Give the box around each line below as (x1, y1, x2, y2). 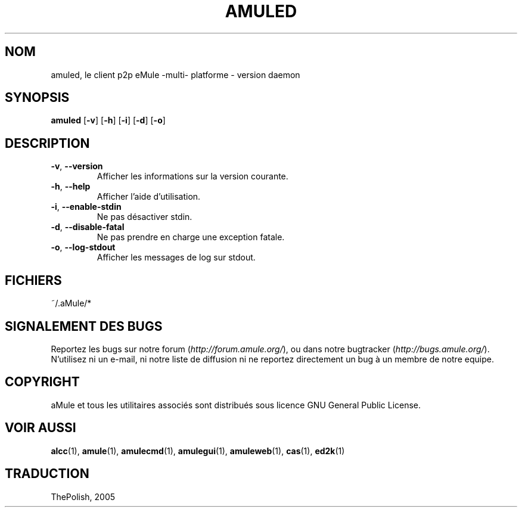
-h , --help (51, 181, 91, 192)
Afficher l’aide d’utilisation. (97, 191, 201, 202)
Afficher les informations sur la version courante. (97, 171, 288, 182)
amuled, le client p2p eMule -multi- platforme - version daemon (51, 69, 300, 80)
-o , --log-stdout (51, 242, 116, 253)
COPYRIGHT (5, 374, 80, 390)
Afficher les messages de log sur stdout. (97, 252, 256, 263)
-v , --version (51, 161, 103, 172)
